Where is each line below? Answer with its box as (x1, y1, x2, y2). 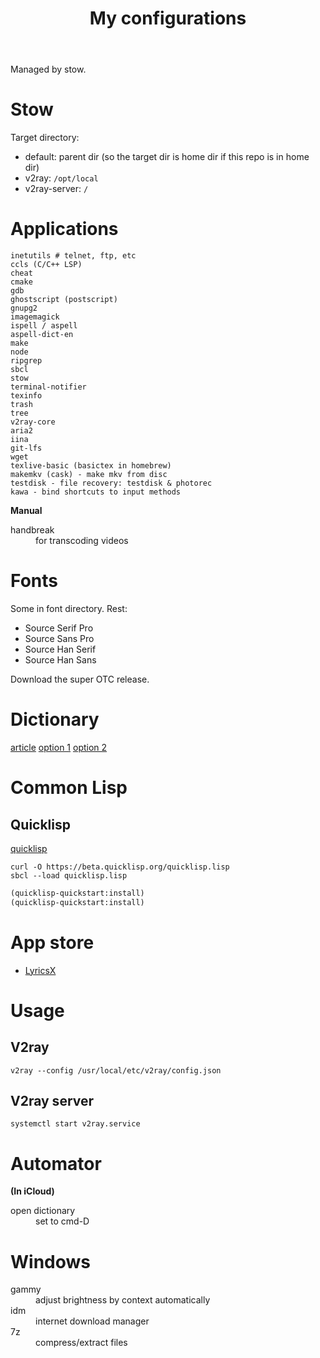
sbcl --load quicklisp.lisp (10, 870, 128, 881)
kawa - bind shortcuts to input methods (10, 487, 182, 497)
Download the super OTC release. (10, 673, 150, 685)
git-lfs (10, 443, 43, 454)
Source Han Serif (24, 643, 97, 655)
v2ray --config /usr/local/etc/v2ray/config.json (10, 1065, 222, 1076)
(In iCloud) (10, 1185, 55, 1197)
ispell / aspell (10, 321, 78, 331)
